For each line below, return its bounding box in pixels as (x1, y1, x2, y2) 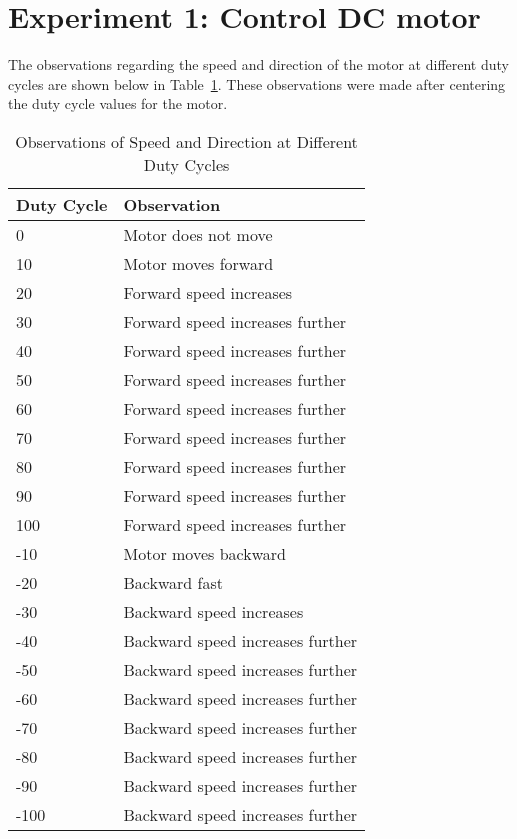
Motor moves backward (123, 541, 286, 565)
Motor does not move (123, 222, 273, 246)
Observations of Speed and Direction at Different (15, 129, 358, 153)
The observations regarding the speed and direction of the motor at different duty (8, 54, 509, 75)
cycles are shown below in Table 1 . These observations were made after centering (8, 73, 506, 94)
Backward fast (123, 570, 224, 594)
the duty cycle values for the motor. (8, 93, 228, 114)
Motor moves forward (123, 251, 274, 275)
